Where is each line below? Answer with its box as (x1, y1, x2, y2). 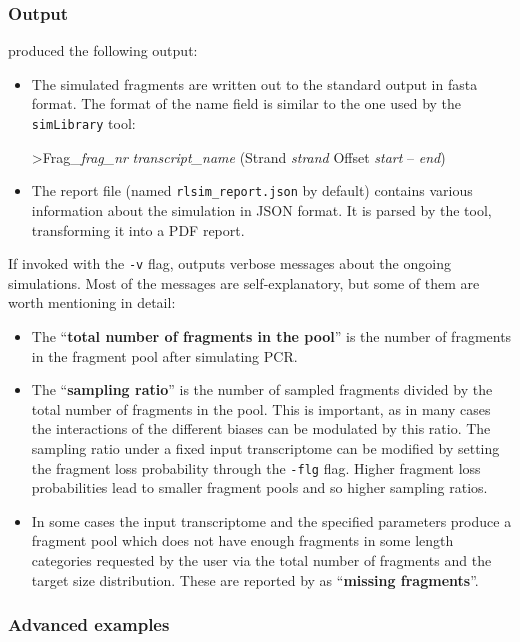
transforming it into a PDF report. (31, 219, 245, 240)
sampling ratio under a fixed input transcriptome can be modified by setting (31, 437, 500, 458)
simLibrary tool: (31, 113, 136, 133)
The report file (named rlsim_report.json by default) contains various (31, 180, 473, 201)
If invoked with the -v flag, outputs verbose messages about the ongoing (8, 253, 451, 274)
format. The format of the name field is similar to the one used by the (31, 93, 462, 114)
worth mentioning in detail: (8, 292, 176, 313)
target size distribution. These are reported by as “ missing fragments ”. (31, 569, 479, 590)
